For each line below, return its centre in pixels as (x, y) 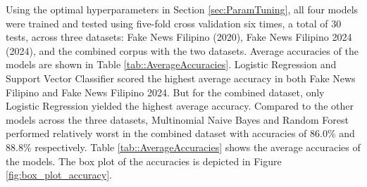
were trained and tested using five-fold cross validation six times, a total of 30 (174, 23)
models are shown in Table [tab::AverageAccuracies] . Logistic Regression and (171, 64)
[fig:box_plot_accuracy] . (59, 175)
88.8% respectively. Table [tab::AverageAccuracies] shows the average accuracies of (183, 147)
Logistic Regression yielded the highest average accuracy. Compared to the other (180, 106)
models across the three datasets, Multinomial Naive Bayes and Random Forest (177, 119)
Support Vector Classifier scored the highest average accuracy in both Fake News (181, 78)
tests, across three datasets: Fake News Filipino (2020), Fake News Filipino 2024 (179, 37)
